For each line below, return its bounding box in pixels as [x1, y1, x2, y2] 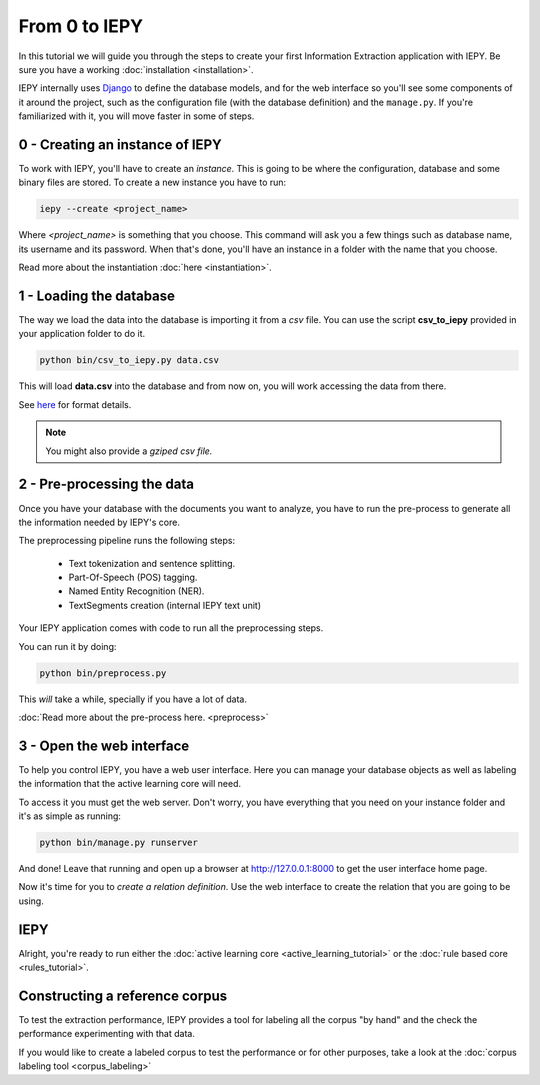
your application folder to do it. [18, 328, 146, 340]
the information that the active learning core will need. [18, 778, 242, 790]
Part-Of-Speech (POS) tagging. [68, 571, 198, 584]
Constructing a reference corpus [18, 987, 228, 1004]
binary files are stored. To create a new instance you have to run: [18, 176, 287, 189]
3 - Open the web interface [18, 737, 190, 754]
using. [18, 895, 44, 907]
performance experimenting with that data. [18, 1028, 195, 1040]
